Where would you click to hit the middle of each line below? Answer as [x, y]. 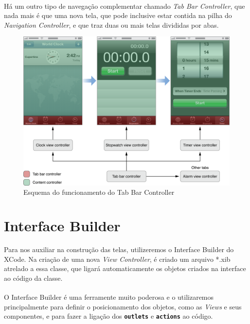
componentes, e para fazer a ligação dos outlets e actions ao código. [108, 316]
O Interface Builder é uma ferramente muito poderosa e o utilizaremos [109, 297]
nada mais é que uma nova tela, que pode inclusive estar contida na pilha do [118, 15]
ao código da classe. [33, 278]
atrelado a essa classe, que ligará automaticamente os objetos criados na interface [125, 268]
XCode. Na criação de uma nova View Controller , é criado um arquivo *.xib [117, 259]
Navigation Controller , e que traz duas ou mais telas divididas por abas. [111, 25]
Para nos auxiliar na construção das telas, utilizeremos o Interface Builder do [119, 249]
